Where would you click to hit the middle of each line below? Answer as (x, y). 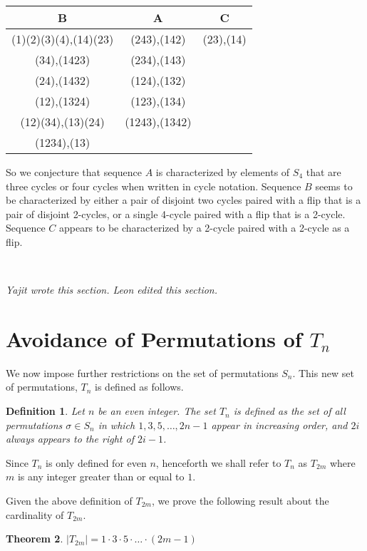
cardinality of (35, 514)
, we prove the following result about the (241, 501)
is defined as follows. (139, 387)
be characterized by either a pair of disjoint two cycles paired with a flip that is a (183, 200)
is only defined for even (96, 462)
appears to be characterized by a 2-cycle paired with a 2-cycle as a (204, 228)
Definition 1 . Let (45, 411)
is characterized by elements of (223, 172)
